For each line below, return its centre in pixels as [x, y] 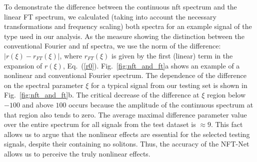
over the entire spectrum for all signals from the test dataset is [100, 124]
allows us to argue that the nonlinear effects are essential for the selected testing [127, 134]
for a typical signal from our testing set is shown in [169, 85]
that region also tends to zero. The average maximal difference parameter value [125, 114]
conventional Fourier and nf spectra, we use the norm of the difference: [112, 46]
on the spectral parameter [44, 85]
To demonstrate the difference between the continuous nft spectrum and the [120, 6]
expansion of [23, 65]
